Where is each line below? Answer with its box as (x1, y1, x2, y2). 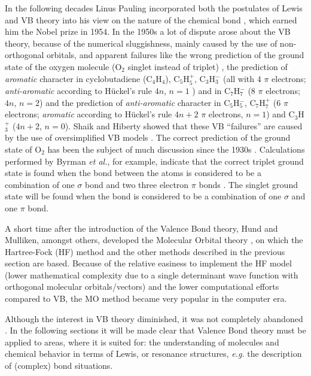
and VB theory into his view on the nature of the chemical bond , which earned (5, 13, 297, 26)
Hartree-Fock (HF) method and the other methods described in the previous (5, 245, 285, 257)
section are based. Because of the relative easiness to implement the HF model (5, 257, 292, 269)
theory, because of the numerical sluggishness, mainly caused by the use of (5, 37, 278, 49)
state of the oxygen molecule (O (5, 60, 122, 72)
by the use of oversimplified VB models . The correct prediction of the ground (5, 131, 291, 144)
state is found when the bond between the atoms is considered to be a (5, 166, 261, 179)
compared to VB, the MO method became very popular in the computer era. (5, 292, 287, 305)
